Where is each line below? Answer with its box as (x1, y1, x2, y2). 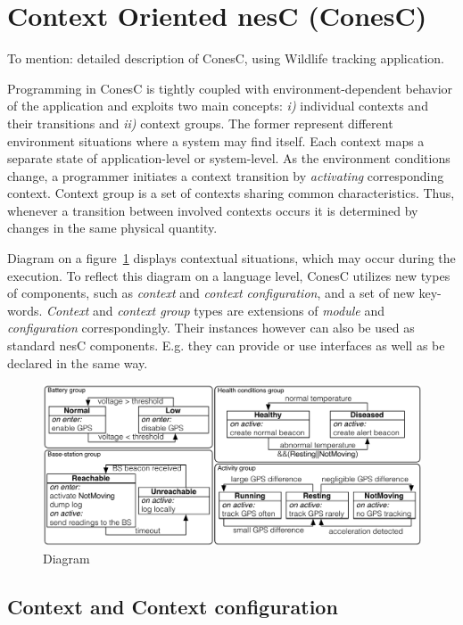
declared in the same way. (7, 353, 148, 372)
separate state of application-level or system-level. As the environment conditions (7, 149, 451, 168)
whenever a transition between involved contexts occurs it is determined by (7, 201, 418, 219)
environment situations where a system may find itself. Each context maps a (7, 131, 425, 150)
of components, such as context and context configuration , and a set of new (7, 284, 415, 302)
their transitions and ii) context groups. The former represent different (7, 113, 393, 132)
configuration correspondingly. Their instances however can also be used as (7, 318, 415, 337)
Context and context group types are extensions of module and (46, 300, 384, 319)
